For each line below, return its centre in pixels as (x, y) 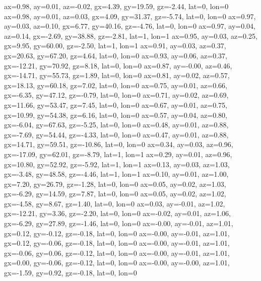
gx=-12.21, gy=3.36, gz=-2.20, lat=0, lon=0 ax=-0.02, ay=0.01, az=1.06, (117, 213)
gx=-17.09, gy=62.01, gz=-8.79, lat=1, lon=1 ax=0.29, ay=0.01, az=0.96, (118, 154)
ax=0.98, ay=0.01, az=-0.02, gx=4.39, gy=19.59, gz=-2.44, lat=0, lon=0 (116, 6)
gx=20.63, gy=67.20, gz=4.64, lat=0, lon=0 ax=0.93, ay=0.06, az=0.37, (116, 55)
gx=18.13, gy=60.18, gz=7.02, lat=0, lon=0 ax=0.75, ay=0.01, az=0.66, (116, 85)
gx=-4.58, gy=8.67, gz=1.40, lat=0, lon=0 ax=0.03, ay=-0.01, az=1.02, (115, 203)
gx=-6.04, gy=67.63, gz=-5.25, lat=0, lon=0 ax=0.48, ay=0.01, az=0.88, (116, 125)
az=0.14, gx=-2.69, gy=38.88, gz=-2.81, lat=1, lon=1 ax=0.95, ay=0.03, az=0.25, (131, 36)
